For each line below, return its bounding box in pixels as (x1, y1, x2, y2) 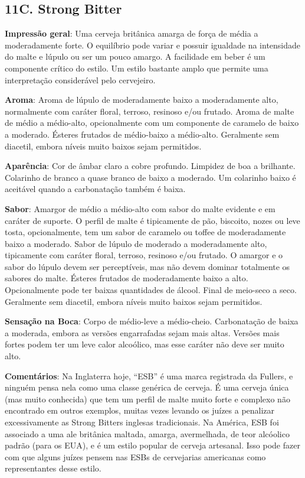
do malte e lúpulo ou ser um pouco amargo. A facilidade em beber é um (5, 50, 265, 63)
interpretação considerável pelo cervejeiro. (5, 73, 156, 86)
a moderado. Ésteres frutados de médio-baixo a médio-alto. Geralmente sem (5, 128, 280, 140)
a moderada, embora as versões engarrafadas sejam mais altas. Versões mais (5, 326, 280, 339)
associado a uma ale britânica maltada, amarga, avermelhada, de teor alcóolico (5, 427, 290, 440)
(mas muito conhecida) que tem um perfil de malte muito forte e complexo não (5, 392, 290, 405)
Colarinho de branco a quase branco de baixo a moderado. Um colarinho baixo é (5, 171, 296, 183)
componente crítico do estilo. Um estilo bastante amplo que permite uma (5, 61, 268, 74)
